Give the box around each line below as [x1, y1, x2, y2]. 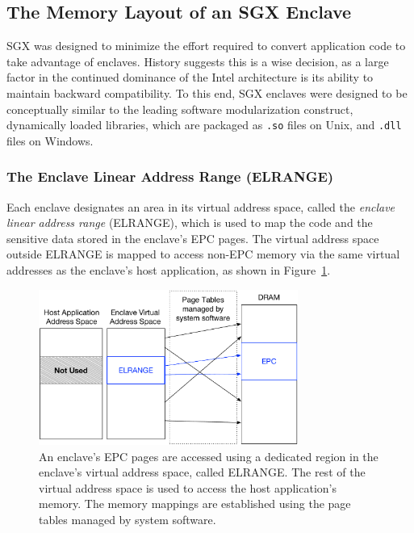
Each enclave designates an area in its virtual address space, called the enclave [6, 198, 395, 215]
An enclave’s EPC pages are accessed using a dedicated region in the [39, 447, 378, 464]
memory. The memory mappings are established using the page [39, 495, 351, 512]
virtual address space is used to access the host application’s [39, 479, 337, 496]
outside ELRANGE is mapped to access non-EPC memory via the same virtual [6, 246, 400, 262]
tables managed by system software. [39, 510, 216, 527]
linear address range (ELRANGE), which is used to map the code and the [6, 214, 373, 231]
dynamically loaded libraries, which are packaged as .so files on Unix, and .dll [6, 116, 402, 133]
